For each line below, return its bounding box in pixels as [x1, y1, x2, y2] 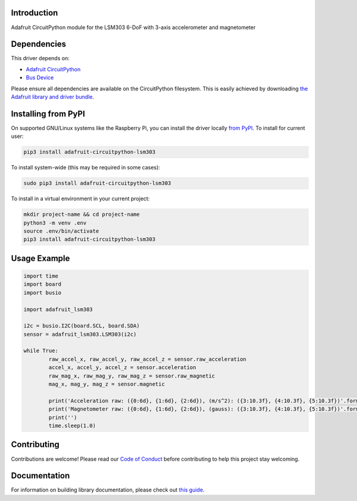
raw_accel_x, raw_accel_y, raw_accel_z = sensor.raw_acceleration [48, 355, 247, 363]
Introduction [11, 8, 58, 18]
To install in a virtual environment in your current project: [11, 195, 150, 202]
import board [23, 281, 62, 288]
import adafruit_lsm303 [23, 306, 93, 313]
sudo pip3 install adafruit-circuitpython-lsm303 [23, 180, 171, 187]
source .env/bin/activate [23, 228, 99, 234]
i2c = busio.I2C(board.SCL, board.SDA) [23, 323, 140, 329]
